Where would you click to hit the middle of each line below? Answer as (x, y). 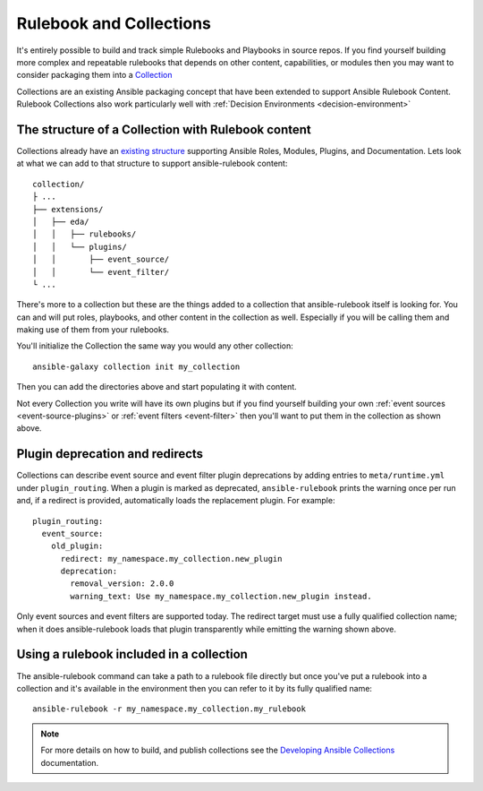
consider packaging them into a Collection (94, 75)
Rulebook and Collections (114, 23)
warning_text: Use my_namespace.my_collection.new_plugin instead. (221, 596)
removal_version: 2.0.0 (122, 584)
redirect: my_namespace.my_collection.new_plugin (171, 559)
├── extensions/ (68, 209)
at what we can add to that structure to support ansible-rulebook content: (152, 163)
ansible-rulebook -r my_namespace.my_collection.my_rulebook (169, 709)
